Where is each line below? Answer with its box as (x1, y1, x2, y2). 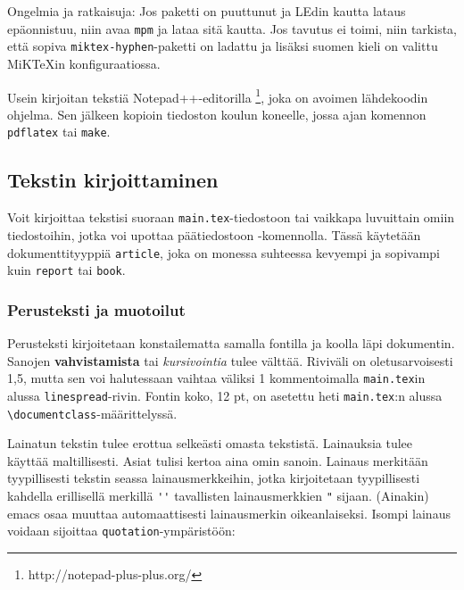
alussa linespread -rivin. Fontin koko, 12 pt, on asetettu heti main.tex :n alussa (7, 386, 443, 404)
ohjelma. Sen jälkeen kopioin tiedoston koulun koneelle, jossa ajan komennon (7, 104, 427, 123)
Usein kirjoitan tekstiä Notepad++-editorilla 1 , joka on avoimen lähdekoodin (7, 85, 428, 106)
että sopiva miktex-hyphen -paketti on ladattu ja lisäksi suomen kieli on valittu (7, 37, 438, 55)
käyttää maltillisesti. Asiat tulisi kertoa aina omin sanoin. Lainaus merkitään (7, 451, 428, 470)
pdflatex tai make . (7, 122, 111, 141)
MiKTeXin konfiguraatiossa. (7, 54, 161, 72)
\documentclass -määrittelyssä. (7, 403, 178, 422)
